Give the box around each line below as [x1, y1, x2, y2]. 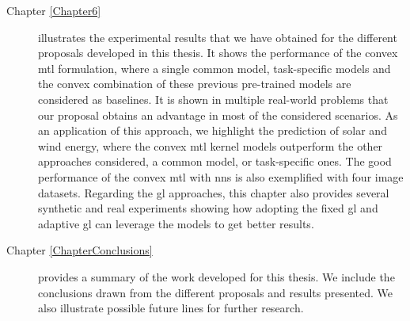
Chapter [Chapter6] [6, 2, 101, 18]
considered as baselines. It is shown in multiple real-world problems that [38, 90, 389, 107]
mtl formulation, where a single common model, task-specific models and [38, 59, 391, 76]
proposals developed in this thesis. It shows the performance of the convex [38, 44, 398, 61]
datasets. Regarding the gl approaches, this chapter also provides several [38, 184, 389, 201]
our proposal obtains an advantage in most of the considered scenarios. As [38, 106, 398, 123]
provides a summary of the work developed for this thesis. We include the [38, 268, 395, 285]
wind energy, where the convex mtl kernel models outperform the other [38, 137, 383, 154]
